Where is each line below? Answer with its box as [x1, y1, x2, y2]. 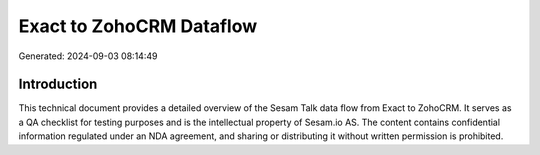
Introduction [18, 76, 98, 93]
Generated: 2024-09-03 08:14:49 [18, 50, 158, 62]
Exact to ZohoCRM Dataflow [18, 15, 258, 37]
